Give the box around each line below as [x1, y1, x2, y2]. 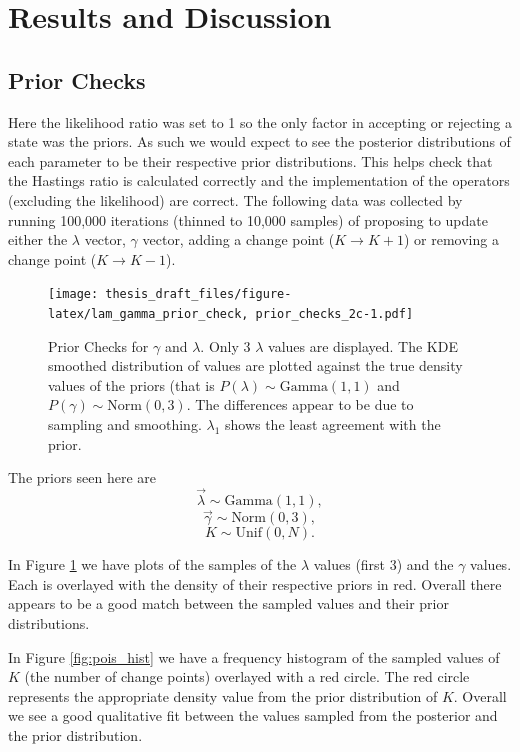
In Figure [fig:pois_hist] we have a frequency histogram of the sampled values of [8, 646, 500, 667]
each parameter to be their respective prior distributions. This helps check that [8, 150, 493, 171]
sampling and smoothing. [48, 414, 202, 435]
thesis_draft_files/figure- [105, 287, 292, 302]
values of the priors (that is [48, 374, 215, 395]
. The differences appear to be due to [186, 394, 414, 415]
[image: [48, 287, 99, 302]
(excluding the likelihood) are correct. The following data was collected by [8, 189, 463, 210]
